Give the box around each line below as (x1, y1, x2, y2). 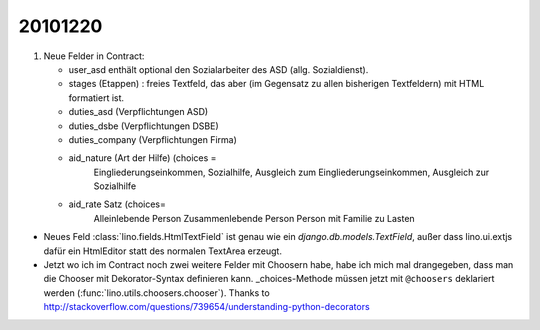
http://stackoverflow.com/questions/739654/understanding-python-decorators (43, 301, 370, 313)
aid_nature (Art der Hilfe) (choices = (68, 152, 217, 164)
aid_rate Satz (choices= (68, 198, 167, 210)
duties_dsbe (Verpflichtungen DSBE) (68, 120, 219, 132)
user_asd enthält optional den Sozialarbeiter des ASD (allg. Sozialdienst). (68, 63, 369, 75)
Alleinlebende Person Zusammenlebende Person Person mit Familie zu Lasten (93, 212, 415, 224)
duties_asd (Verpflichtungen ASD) (68, 106, 209, 118)
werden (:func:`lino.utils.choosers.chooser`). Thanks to (43, 286, 270, 299)
